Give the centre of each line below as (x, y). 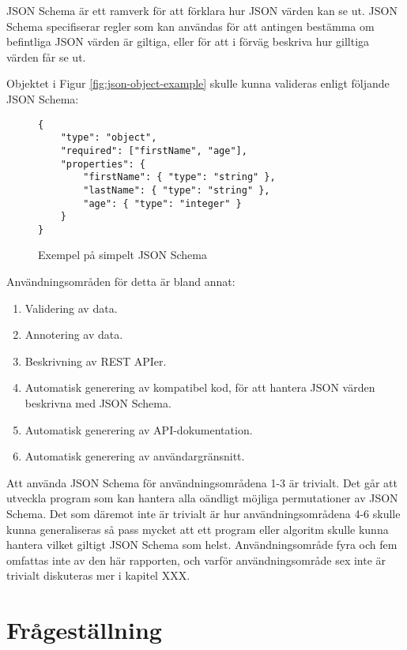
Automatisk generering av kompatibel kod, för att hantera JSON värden (200, 387)
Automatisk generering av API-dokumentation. (139, 429)
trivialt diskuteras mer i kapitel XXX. (98, 575)
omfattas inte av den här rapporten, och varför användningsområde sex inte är (196, 560)
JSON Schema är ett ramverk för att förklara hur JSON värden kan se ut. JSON (202, 10)
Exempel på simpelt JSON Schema (122, 255)
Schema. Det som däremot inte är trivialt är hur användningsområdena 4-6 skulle (203, 513)
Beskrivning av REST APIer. (96, 361)
